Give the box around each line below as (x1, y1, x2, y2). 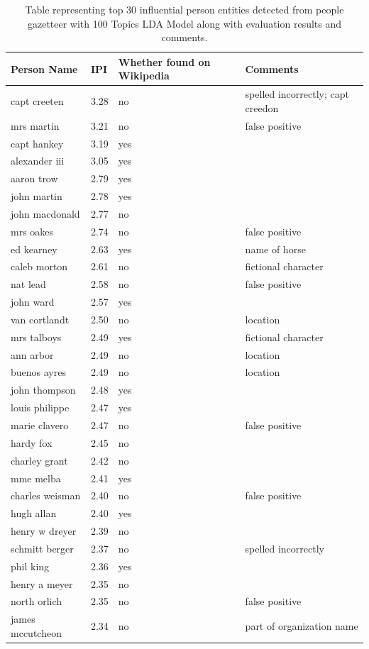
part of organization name (245, 619, 358, 633)
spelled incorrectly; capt (245, 87, 349, 101)
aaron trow (11, 171, 58, 186)
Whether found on (118, 54, 211, 69)
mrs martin (11, 118, 60, 133)
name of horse (245, 241, 306, 256)
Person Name (11, 61, 78, 76)
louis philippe (11, 400, 70, 415)
